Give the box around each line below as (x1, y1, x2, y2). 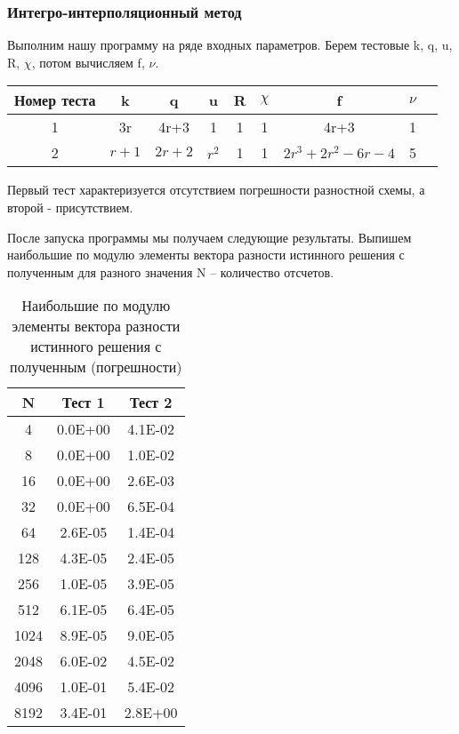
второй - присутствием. (7, 198, 133, 216)
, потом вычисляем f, (31, 52, 145, 71)
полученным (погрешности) (10, 356, 182, 378)
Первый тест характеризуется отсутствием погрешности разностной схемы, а (7, 180, 425, 199)
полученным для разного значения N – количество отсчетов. (7, 262, 334, 281)
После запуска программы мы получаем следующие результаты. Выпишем (7, 227, 412, 246)
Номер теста (14, 90, 96, 111)
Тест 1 (62, 392, 105, 413)
